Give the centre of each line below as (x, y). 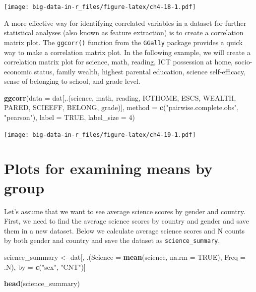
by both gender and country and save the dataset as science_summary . (112, 240)
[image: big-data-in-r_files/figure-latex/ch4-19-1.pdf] (100, 135)
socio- (244, 62)
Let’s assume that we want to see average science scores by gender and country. (125, 211)
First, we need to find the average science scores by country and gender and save (127, 221)
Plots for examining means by (108, 168)
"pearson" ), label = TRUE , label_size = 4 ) (69, 117)
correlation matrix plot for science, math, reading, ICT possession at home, (119, 62)
